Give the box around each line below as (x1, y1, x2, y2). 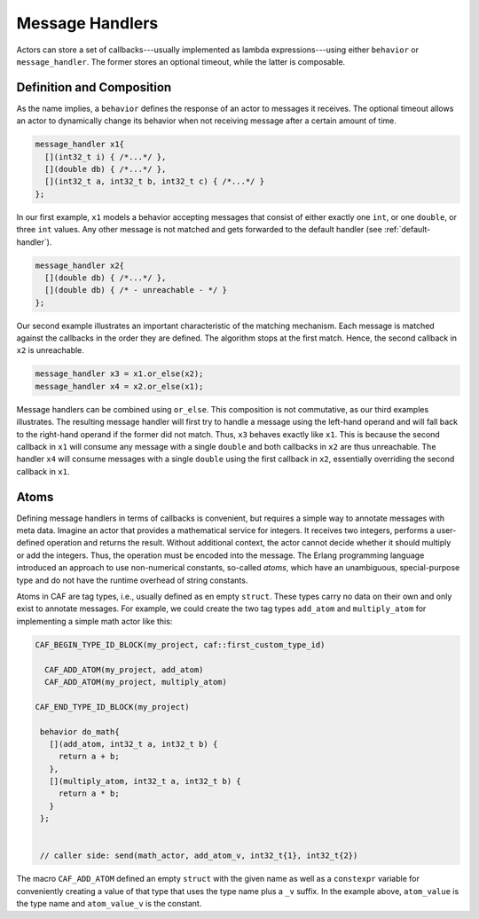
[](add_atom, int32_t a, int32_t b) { (49, 739, 218, 749)
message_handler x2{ (35, 260, 124, 271)
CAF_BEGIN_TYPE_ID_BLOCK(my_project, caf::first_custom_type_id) (35, 640, 326, 649)
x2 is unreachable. (16, 345, 84, 356)
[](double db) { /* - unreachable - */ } (44, 285, 228, 295)
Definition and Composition (16, 80, 172, 95)
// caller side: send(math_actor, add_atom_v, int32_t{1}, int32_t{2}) (40, 851, 358, 860)
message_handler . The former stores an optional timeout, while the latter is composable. (16, 56, 346, 67)
